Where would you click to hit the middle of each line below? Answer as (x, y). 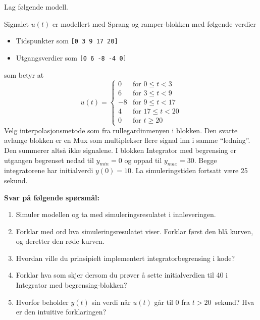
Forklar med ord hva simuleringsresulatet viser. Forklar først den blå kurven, (135, 231)
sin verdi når (111, 302)
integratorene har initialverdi (49, 170)
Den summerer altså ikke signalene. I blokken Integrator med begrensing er (120, 150)
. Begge (205, 160)
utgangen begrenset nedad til (49, 160)
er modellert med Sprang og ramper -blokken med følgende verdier (154, 23)
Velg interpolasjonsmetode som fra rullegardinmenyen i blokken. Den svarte (121, 130)
